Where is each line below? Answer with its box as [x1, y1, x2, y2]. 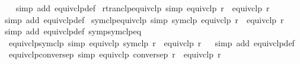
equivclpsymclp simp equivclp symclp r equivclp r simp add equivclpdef [8, 36, 295, 49]
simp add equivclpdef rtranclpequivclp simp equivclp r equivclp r [15, 2, 270, 14]
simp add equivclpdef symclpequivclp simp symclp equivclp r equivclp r [5, 13, 284, 25]
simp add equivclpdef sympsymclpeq [5, 25, 142, 37]
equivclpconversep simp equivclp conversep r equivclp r [8, 48, 221, 60]
